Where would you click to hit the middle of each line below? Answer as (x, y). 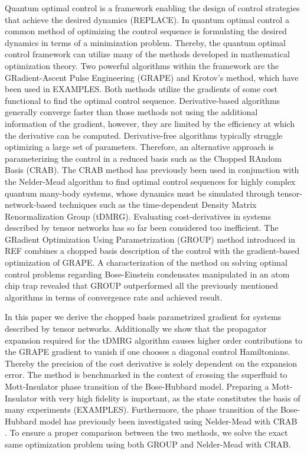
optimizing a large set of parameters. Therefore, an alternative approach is (139, 147)
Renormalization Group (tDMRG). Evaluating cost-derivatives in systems (138, 216)
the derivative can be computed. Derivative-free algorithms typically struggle (144, 135)
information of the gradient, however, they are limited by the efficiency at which (150, 123)
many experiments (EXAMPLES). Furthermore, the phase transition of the (141, 409)
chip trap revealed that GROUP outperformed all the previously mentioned (141, 285)
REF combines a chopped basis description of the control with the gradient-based (152, 251)
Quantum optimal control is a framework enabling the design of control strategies (152, 8)
